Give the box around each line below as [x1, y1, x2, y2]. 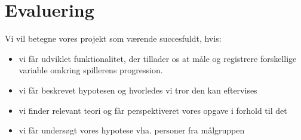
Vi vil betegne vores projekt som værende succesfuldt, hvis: [5, 32, 222, 45]
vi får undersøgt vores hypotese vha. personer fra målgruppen [19, 124, 245, 136]
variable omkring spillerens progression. [19, 64, 163, 76]
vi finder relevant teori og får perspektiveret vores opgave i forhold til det [19, 104, 287, 116]
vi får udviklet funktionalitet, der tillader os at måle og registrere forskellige [19, 52, 297, 64]
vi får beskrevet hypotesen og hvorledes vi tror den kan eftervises [19, 83, 257, 96]
